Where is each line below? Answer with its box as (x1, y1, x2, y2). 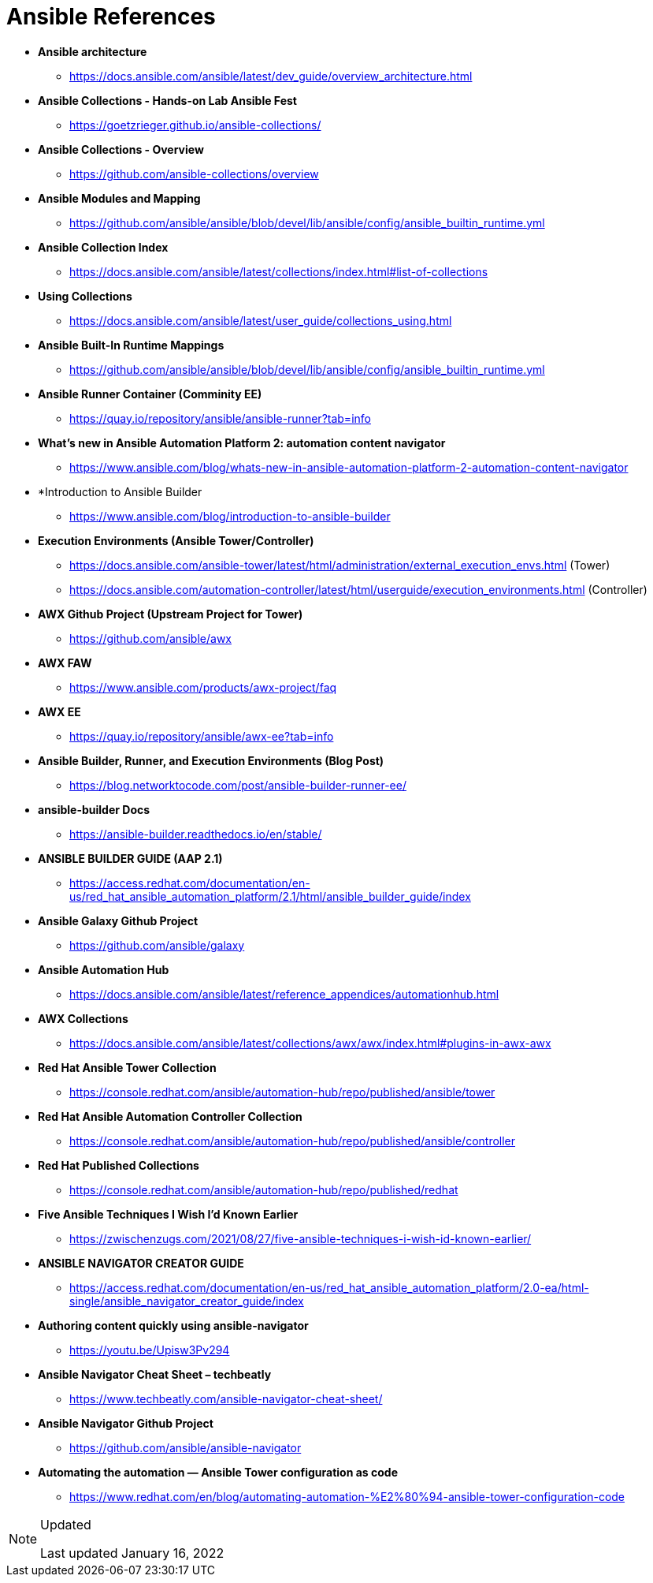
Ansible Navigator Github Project (38, 1416, 213, 1430)
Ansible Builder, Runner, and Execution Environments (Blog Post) (38, 753, 384, 767)
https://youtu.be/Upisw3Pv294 (69, 1342, 230, 1357)
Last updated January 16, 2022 (40, 1544, 224, 1561)
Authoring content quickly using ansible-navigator (38, 1318, 309, 1332)
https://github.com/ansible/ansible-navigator (69, 1440, 302, 1454)
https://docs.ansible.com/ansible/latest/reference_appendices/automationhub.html (69, 987, 499, 1001)
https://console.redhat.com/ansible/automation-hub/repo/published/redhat (69, 1182, 458, 1197)
